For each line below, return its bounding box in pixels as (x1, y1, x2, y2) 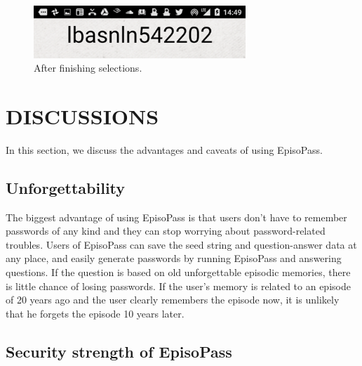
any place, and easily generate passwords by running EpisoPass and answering (6, 251, 342, 266)
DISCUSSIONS (6, 101, 159, 130)
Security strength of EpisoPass (6, 340, 232, 362)
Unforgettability (6, 176, 126, 198)
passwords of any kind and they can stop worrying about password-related (6, 223, 326, 238)
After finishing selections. (34, 60, 142, 75)
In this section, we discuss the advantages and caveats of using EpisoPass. (6, 142, 323, 157)
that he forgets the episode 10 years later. (6, 306, 185, 320)
